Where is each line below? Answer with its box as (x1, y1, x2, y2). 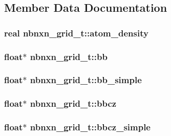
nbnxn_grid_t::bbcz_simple (30, 121, 151, 133)
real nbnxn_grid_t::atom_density (4, 26, 148, 39)
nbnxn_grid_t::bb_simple (30, 73, 142, 86)
